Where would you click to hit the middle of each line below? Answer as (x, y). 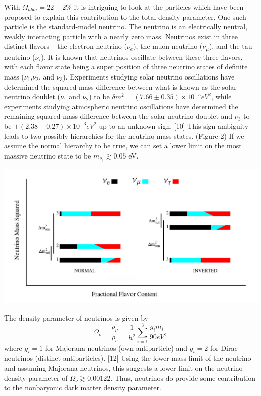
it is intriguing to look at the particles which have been (159, 7)
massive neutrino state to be (48, 155)
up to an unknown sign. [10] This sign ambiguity (174, 126)
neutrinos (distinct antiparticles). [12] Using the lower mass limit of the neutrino (128, 358)
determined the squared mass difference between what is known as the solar (120, 86)
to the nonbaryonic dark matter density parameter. (83, 388)
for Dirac (224, 347)
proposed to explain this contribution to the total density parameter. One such (125, 16)
